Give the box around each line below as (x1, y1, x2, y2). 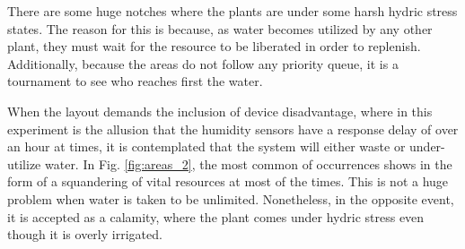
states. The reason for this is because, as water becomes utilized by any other (7, 19, 433, 38)
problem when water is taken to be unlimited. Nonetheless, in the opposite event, (7, 189, 454, 208)
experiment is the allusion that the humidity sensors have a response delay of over (7, 119, 459, 138)
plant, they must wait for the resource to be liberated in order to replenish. (7, 37, 421, 56)
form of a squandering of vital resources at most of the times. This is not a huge (7, 172, 449, 191)
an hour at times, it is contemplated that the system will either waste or (7, 137, 406, 156)
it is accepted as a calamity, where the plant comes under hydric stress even (7, 207, 425, 226)
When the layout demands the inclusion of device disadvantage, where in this (7, 101, 433, 120)
